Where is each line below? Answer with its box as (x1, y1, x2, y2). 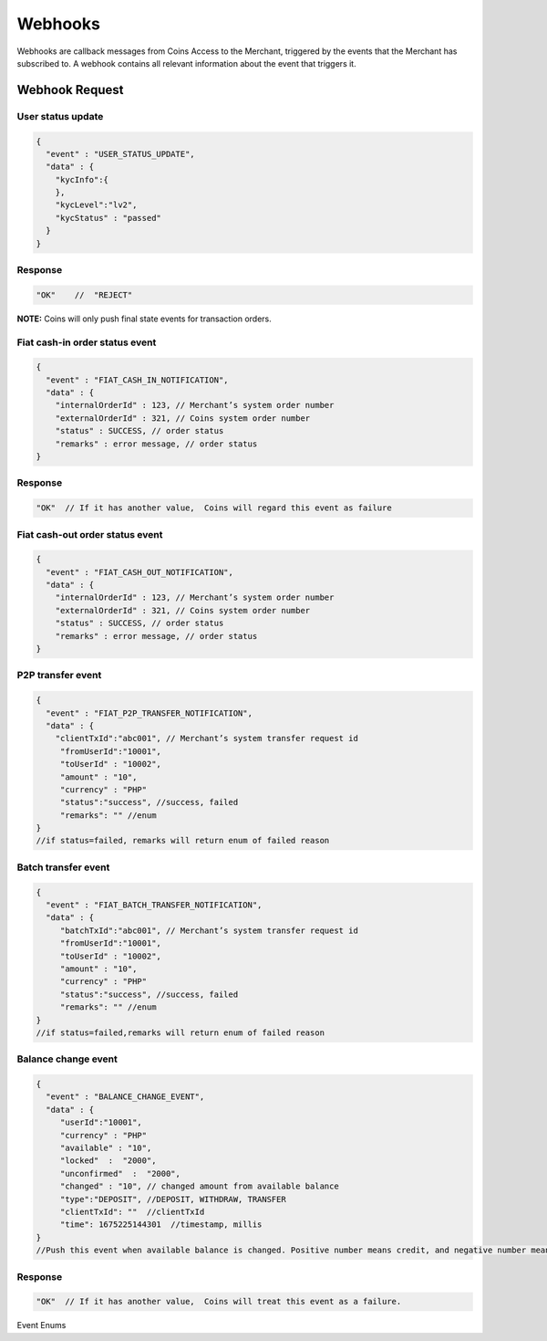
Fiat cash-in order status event (16, 336, 157, 349)
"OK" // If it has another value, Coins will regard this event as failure (36, 503, 392, 513)
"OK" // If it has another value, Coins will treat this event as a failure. (36, 1296, 402, 1307)
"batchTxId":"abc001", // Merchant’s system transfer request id (59, 925, 359, 936)
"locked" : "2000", (59, 1156, 157, 1166)
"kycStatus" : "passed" (55, 213, 161, 223)
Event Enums (16, 1320, 67, 1331)
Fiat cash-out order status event (16, 528, 163, 540)
